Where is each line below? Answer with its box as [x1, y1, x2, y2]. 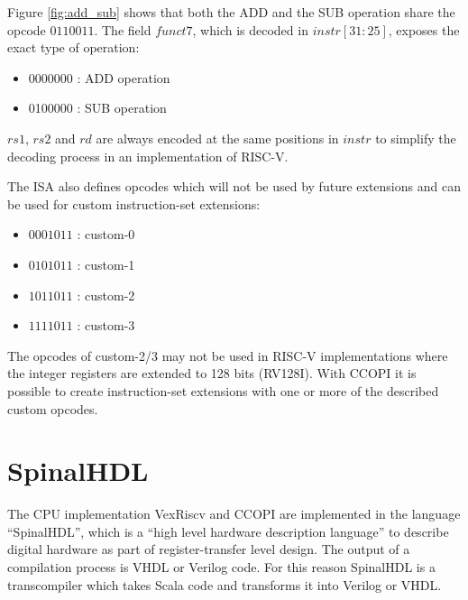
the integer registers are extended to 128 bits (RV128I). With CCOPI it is [7, 364, 417, 383]
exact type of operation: [7, 38, 140, 57]
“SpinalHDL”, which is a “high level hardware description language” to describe [7, 522, 449, 540]
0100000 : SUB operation [28, 98, 167, 117]
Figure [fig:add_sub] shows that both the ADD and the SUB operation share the [7, 3, 455, 21]
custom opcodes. [7, 399, 98, 418]
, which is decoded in [192, 20, 308, 39]
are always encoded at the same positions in [96, 128, 339, 147]
